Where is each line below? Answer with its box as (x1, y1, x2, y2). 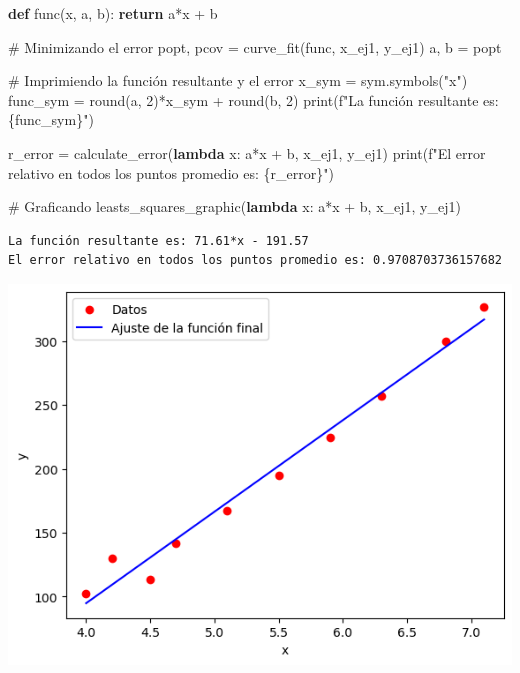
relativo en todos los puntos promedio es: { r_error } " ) (8, 162, 334, 183)
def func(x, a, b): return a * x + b (8, 3, 218, 23)
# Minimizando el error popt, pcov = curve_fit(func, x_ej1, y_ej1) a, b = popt (8, 36, 502, 57)
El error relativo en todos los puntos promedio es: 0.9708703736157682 (8, 253, 502, 268)
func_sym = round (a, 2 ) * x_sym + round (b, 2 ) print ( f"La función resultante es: (8, 89, 499, 110)
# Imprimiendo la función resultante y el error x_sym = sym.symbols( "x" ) (8, 70, 468, 91)
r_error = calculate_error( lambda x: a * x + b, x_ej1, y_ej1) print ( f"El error (8, 142, 486, 163)
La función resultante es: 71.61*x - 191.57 (8, 233, 309, 248)
